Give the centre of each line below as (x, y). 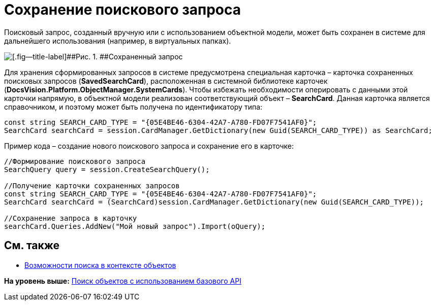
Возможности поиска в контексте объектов (100, 265)
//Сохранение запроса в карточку (71, 218)
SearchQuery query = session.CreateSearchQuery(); (107, 169)
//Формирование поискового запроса (75, 161)
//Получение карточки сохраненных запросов (92, 185)
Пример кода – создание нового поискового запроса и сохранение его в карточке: (149, 146)
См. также (32, 246)
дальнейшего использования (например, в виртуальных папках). (118, 41)
